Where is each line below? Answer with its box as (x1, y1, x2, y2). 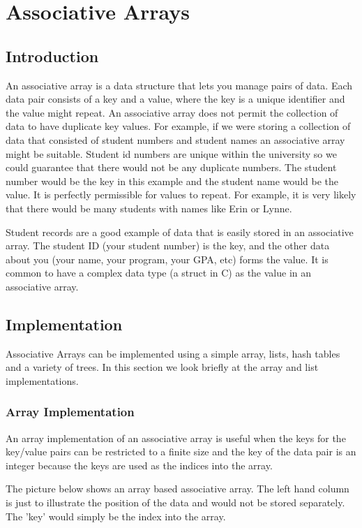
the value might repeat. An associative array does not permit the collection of (6, 105, 338, 119)
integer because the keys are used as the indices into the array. (6, 457, 273, 472)
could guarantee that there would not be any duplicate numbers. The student (6, 160, 337, 175)
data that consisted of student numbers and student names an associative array (6, 132, 345, 147)
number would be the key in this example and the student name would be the (6, 173, 338, 188)
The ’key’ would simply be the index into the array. (6, 508, 226, 523)
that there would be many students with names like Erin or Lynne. (6, 200, 292, 215)
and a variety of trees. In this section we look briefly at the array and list (6, 360, 319, 374)
